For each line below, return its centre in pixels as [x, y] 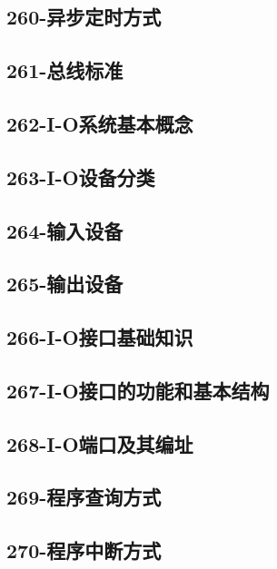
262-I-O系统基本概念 [100, 123]
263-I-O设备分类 [81, 177]
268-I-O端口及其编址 [100, 443]
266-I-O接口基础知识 [100, 337]
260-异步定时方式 [84, 17]
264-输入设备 [65, 230]
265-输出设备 [65, 284]
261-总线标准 [65, 70]
